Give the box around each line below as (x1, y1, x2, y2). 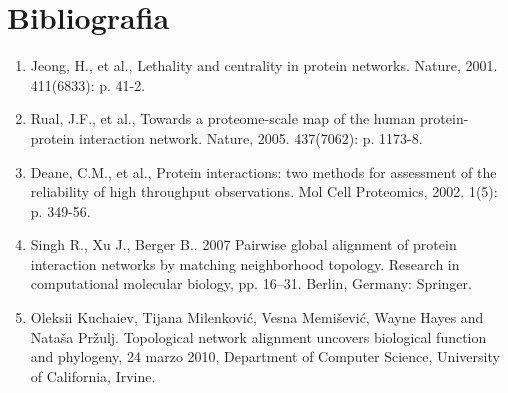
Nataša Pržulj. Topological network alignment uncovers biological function (30, 326, 487, 347)
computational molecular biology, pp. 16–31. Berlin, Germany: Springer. (30, 273, 472, 294)
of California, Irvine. (30, 365, 156, 386)
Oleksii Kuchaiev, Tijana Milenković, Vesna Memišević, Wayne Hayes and (30, 307, 484, 328)
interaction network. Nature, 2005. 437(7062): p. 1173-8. (79, 127, 423, 148)
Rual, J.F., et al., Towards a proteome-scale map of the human (30, 108, 416, 129)
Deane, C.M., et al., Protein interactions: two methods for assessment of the (30, 161, 497, 182)
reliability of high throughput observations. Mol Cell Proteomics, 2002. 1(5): (30, 181, 498, 202)
